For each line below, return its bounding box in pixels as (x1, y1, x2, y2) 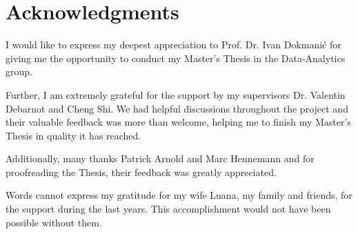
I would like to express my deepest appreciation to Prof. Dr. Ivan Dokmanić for (6, 37, 341, 52)
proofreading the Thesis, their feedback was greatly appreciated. (6, 164, 277, 179)
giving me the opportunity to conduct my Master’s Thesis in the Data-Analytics (6, 50, 346, 65)
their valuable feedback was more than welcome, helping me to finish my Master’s (6, 115, 351, 129)
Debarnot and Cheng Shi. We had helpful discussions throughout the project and (6, 101, 348, 115)
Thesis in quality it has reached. (6, 128, 141, 142)
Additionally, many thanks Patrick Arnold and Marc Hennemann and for (6, 151, 315, 166)
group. (6, 64, 32, 79)
